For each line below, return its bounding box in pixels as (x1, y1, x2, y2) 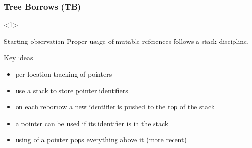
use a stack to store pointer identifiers (15, 85, 128, 95)
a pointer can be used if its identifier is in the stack (15, 118, 169, 128)
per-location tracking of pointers (15, 69, 112, 79)
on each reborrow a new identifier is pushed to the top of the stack (15, 102, 215, 112)
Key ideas (4, 52, 33, 63)
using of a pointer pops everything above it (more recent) (15, 134, 187, 145)
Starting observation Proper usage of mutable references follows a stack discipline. (4, 36, 249, 46)
